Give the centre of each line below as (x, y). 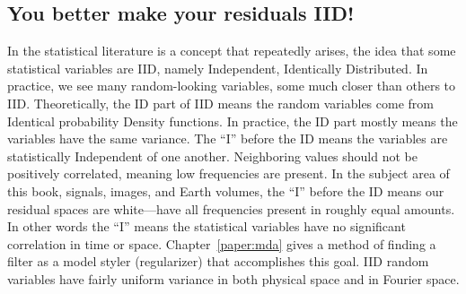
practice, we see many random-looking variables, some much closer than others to (232, 86)
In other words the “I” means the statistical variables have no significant (207, 226)
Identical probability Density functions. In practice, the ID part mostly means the (233, 121)
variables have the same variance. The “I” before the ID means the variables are (228, 138)
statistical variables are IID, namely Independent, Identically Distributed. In (218, 68)
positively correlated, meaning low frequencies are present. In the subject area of (229, 173)
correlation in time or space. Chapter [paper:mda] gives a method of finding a (222, 243)
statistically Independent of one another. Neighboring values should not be (212, 156)
